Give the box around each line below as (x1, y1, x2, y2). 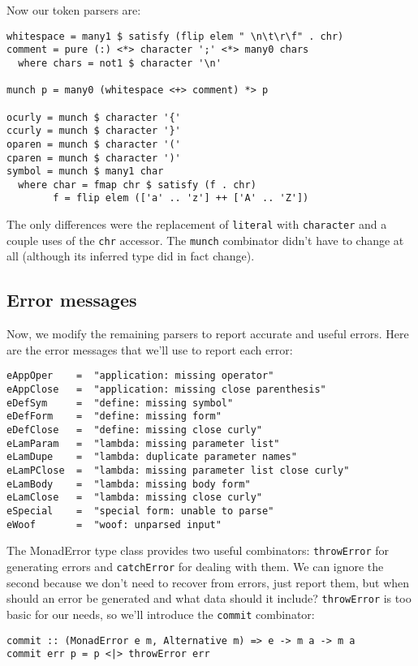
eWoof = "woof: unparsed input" (6, 518, 222, 531)
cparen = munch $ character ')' (6, 152, 181, 164)
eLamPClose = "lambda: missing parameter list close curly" (6, 465, 350, 477)
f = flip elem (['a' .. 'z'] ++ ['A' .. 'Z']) (53, 192, 309, 204)
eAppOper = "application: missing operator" (6, 370, 274, 382)
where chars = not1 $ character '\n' (18, 57, 222, 69)
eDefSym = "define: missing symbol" (6, 397, 234, 409)
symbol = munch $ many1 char (6, 165, 164, 178)
